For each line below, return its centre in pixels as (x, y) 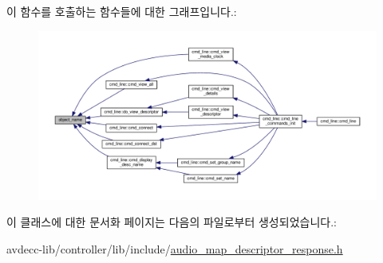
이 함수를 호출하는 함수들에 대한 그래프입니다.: (122, 11)
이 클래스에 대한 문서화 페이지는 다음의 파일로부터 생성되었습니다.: (172, 222)
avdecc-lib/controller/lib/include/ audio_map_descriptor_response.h (175, 248)
